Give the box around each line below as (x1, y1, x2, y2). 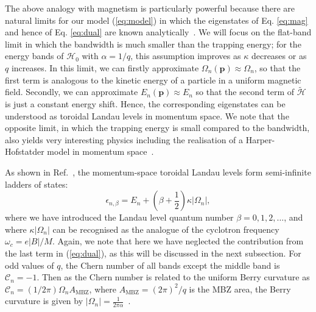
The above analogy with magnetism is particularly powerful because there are (5, 2, 295, 14)
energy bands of (5, 49, 64, 62)
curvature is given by (5, 294, 83, 307)
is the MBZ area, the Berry (189, 282, 291, 295)
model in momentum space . (47, 145, 154, 158)
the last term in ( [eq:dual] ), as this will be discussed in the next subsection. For (5, 246, 301, 259)
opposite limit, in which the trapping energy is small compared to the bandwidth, (5, 121, 310, 134)
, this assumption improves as (130, 49, 241, 62)
